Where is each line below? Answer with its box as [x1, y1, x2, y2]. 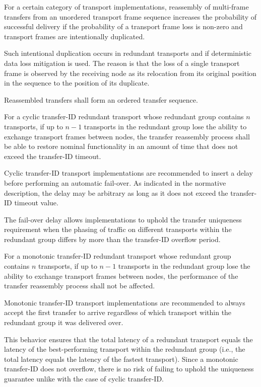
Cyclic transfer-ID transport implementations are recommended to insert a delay [4, 168, 253, 178]
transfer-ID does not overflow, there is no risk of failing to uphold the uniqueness [4, 363, 254, 374]
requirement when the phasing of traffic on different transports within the [4, 224, 232, 235]
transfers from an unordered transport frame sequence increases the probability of [4, 11, 256, 22]
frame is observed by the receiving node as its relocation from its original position [4, 67, 256, 78]
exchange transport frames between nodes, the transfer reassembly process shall [4, 131, 250, 141]
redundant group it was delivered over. [4, 317, 123, 328]
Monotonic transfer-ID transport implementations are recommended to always [4, 297, 245, 307]
